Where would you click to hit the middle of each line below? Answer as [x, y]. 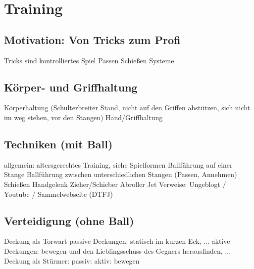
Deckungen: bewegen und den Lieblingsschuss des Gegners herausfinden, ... [118, 250]
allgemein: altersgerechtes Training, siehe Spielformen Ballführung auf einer [118, 164]
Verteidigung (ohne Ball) [69, 220]
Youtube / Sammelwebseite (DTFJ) [58, 194]
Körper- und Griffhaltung [71, 87]
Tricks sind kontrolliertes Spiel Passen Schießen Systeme [89, 60]
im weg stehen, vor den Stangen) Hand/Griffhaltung [83, 117]
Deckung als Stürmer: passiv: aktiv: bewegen [72, 260]
